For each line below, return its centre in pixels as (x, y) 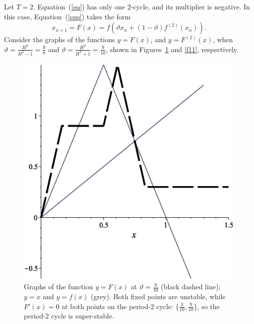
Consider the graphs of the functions (60, 39)
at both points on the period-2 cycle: (118, 306)
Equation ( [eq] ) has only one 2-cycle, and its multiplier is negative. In (144, 6)
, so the (208, 306)
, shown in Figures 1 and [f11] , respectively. (172, 49)
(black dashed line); (191, 287)
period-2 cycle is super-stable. (69, 316)
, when (223, 39)
